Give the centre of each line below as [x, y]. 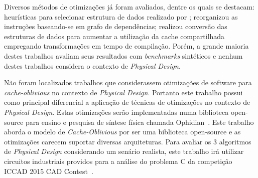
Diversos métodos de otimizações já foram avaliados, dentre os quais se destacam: [130, 7]
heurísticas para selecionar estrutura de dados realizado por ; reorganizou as [121, 16]
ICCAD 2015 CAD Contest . [49, 171]
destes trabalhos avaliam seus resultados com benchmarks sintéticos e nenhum [123, 55]
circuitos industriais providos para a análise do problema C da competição [118, 161]
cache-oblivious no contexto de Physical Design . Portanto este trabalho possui [123, 92]
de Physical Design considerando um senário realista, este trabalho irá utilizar [124, 151]
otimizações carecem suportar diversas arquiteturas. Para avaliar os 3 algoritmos [128, 141]
